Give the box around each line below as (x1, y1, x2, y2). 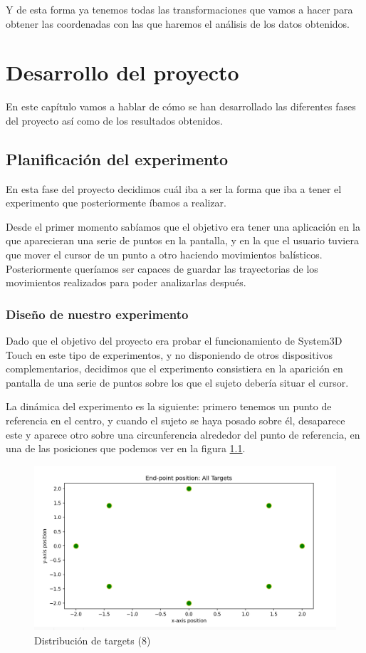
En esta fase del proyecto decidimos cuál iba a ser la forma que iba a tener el (6, 181, 342, 196)
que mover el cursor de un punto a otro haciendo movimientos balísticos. (6, 247, 323, 262)
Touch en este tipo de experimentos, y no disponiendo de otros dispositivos (6, 347, 333, 362)
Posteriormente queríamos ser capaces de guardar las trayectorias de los (6, 261, 318, 276)
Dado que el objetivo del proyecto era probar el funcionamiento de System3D (6, 333, 343, 348)
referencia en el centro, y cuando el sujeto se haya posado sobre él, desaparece (6, 413, 345, 428)
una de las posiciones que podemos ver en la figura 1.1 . (6, 441, 246, 456)
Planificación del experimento (6, 147, 229, 169)
